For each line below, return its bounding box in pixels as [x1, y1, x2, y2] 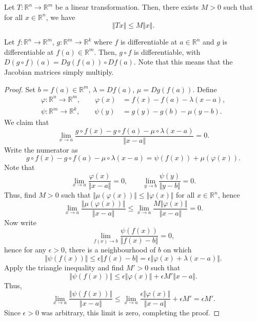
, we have [46, 11, 75, 22]
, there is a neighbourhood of [65, 244, 156, 255]
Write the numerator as [4, 144, 78, 155]
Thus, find [4, 189, 36, 200]
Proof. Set [4, 83, 35, 94]
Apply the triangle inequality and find [4, 262, 124, 273]
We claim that [4, 117, 49, 127]
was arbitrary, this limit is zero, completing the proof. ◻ [41, 307, 220, 318]
